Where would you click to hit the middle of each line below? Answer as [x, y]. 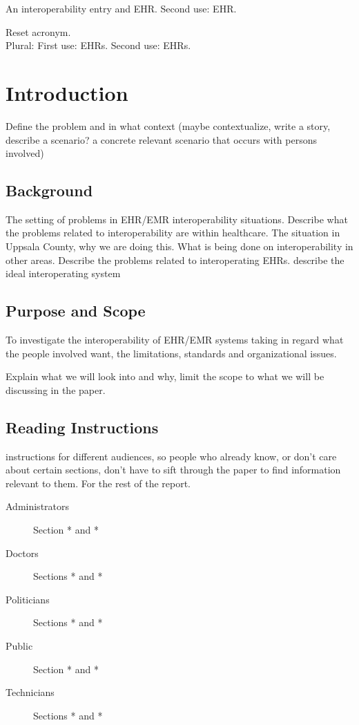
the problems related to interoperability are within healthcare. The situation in [173, 233]
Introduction [67, 92]
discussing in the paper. [56, 389]
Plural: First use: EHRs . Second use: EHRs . [98, 45]
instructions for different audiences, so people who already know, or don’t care [171, 456]
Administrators [38, 506]
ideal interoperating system [63, 273]
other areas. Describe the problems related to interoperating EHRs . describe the [175, 260]
